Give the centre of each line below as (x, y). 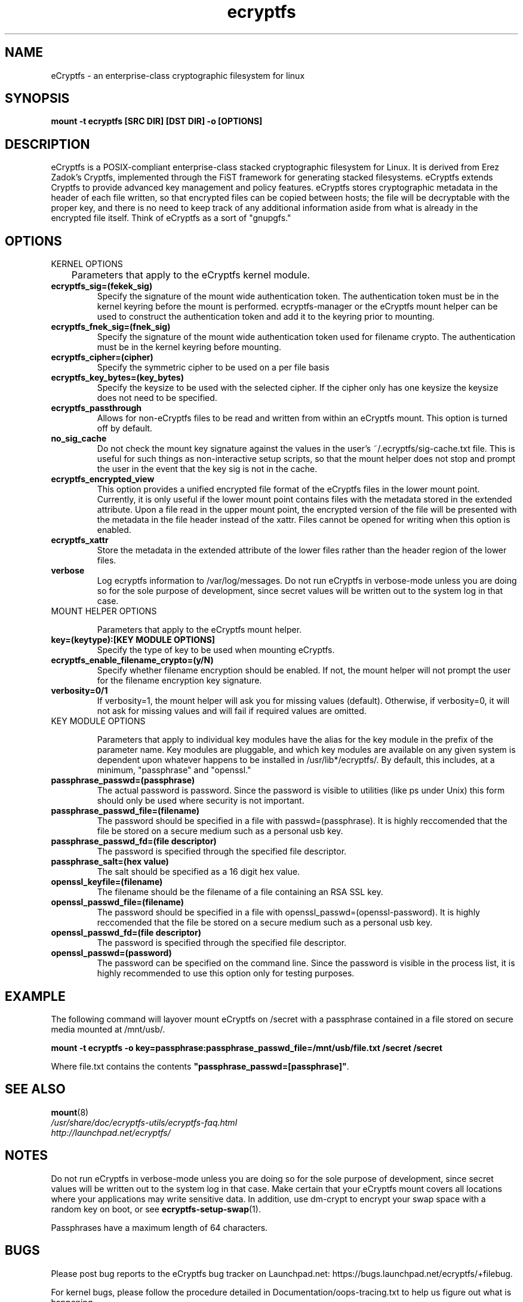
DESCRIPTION (47, 144)
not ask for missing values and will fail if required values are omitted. (232, 711)
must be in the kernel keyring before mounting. (189, 347)
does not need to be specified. (157, 398)
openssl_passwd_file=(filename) (118, 902)
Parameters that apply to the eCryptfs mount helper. (199, 630)
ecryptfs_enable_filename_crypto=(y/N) (132, 660)
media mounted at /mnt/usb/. (108, 1029)
